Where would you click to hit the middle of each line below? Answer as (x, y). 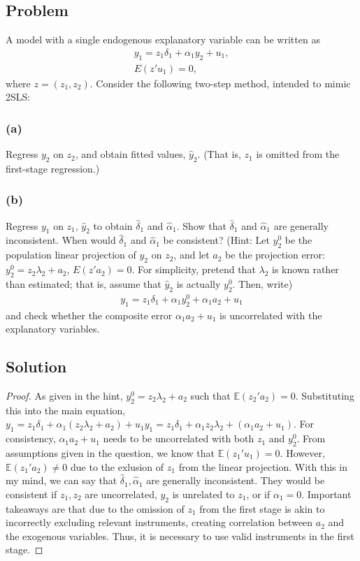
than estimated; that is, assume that (84, 283)
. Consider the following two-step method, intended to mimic (220, 83)
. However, (302, 452)
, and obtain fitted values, (130, 154)
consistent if (31, 494)
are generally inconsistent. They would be (236, 480)
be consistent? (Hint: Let (216, 240)
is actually (199, 283)
